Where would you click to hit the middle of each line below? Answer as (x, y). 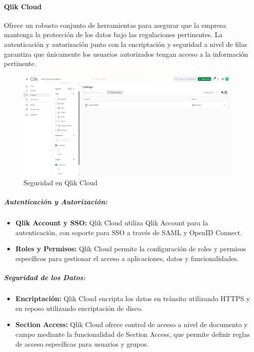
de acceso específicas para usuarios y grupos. (82, 343)
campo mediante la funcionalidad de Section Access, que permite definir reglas (133, 334)
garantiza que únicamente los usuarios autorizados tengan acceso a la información (126, 54)
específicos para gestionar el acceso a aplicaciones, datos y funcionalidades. (127, 258)
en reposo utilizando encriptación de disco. (79, 308)
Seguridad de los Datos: (45, 277)
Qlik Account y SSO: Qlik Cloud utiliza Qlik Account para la (112, 223)
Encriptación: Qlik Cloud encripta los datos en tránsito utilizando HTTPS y (133, 298)
